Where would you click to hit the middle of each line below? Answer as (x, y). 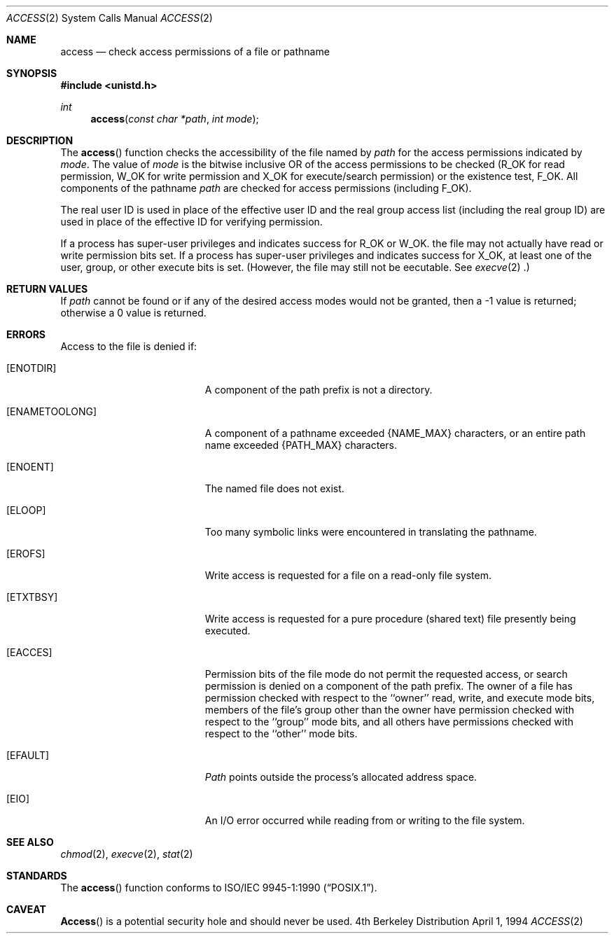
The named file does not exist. (274, 488)
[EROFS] (26, 554)
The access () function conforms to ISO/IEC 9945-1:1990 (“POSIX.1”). (219, 888)
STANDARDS (37, 876)
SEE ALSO (30, 842)
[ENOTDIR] (32, 368)
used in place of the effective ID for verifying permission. (191, 222)
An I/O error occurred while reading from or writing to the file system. (365, 820)
